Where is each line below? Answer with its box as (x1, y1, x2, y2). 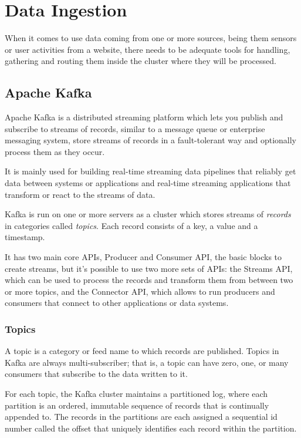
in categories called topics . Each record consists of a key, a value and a (5, 219, 258, 231)
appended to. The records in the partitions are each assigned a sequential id (5, 410, 278, 423)
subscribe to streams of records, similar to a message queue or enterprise (5, 122, 265, 134)
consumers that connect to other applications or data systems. (5, 297, 229, 309)
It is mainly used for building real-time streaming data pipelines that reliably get (5, 165, 296, 177)
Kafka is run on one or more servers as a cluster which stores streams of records (5, 208, 291, 220)
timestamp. (5, 231, 45, 243)
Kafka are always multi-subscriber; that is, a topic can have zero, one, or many (5, 356, 289, 368)
